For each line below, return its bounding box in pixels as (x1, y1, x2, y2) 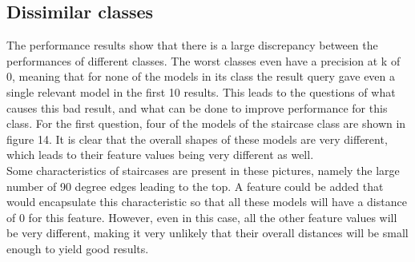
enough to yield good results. (6, 240, 149, 256)
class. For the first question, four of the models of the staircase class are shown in (6, 115, 406, 132)
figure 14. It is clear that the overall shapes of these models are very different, (6, 130, 388, 147)
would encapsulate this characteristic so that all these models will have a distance (6, 193, 407, 210)
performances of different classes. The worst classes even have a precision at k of (6, 52, 401, 69)
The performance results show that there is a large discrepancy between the (6, 37, 378, 54)
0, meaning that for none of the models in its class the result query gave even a (6, 68, 396, 85)
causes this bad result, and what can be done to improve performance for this (6, 99, 388, 116)
